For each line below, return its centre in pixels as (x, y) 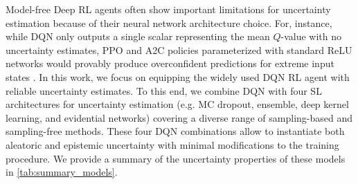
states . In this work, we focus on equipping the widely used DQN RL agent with (178, 76)
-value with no (311, 36)
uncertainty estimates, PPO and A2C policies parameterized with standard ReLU (179, 49)
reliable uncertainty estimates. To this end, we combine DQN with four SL (164, 90)
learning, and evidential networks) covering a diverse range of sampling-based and (179, 117)
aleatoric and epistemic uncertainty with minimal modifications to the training (172, 144)
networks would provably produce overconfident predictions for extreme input (170, 63)
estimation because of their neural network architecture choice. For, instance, (169, 22)
